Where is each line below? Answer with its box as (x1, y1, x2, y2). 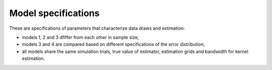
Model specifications (9, 8, 100, 19)
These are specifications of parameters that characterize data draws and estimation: (9, 25, 185, 31)
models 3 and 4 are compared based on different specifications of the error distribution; (22, 41, 205, 47)
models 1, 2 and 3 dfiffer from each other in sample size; (22, 34, 140, 40)
